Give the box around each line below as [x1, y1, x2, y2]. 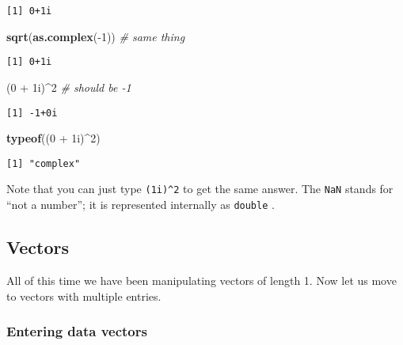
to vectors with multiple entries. [6, 287, 162, 304]
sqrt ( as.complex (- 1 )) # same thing [6, 28, 185, 44]
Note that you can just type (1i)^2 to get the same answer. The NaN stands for [6, 180, 393, 197]
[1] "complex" [6, 157, 81, 169]
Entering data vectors [6, 321, 147, 341]
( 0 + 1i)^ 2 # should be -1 [6, 78, 131, 95]
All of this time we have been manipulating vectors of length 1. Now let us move [6, 271, 397, 288]
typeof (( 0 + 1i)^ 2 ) [6, 130, 101, 146]
